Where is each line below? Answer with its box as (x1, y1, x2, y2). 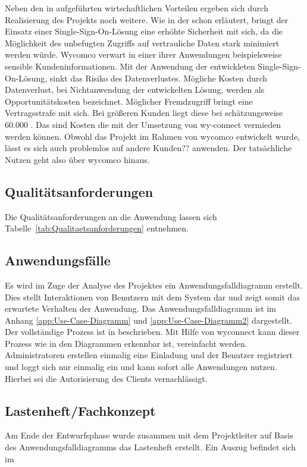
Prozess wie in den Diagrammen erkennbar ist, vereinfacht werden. (5, 337, 248, 349)
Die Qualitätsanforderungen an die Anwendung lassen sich (5, 210, 217, 222)
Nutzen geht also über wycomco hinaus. (5, 153, 150, 165)
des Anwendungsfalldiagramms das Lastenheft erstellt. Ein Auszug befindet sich (5, 441, 296, 453)
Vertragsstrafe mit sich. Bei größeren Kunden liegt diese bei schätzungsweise (5, 106, 283, 119)
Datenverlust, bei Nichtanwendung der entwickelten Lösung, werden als (5, 83, 265, 96)
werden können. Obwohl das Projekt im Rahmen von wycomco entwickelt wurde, (5, 130, 300, 142)
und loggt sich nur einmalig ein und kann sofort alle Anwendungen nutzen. (5, 361, 277, 373)
